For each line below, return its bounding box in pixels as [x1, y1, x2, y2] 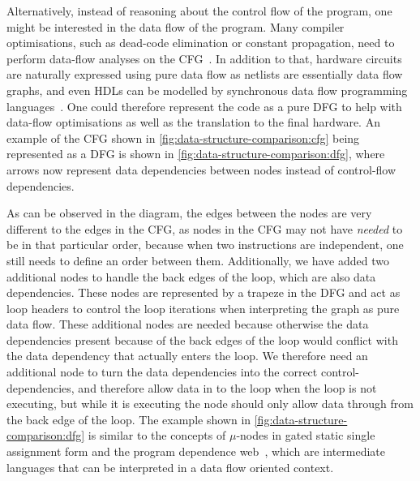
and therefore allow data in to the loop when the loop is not [78, 379, 377, 396]
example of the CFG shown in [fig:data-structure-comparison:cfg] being [6, 129, 360, 146]
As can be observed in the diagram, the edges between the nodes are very [6, 204, 372, 221]
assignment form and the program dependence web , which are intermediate [6, 443, 385, 460]
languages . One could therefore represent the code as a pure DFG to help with [6, 97, 402, 114]
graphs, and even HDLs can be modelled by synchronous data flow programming [6, 81, 408, 98]
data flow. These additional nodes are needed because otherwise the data [6, 316, 369, 333]
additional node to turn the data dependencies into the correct [6, 363, 318, 380]
